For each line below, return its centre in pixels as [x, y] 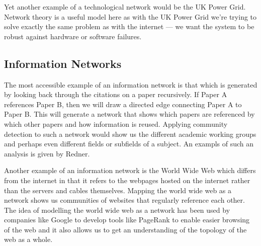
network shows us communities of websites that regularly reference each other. [124, 200]
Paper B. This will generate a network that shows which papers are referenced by [129, 114]
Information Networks [63, 63]
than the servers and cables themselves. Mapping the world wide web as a [118, 190]
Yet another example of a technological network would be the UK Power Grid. [125, 7]
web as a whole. [28, 239]
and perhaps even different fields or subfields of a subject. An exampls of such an [129, 144]
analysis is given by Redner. [47, 153]
